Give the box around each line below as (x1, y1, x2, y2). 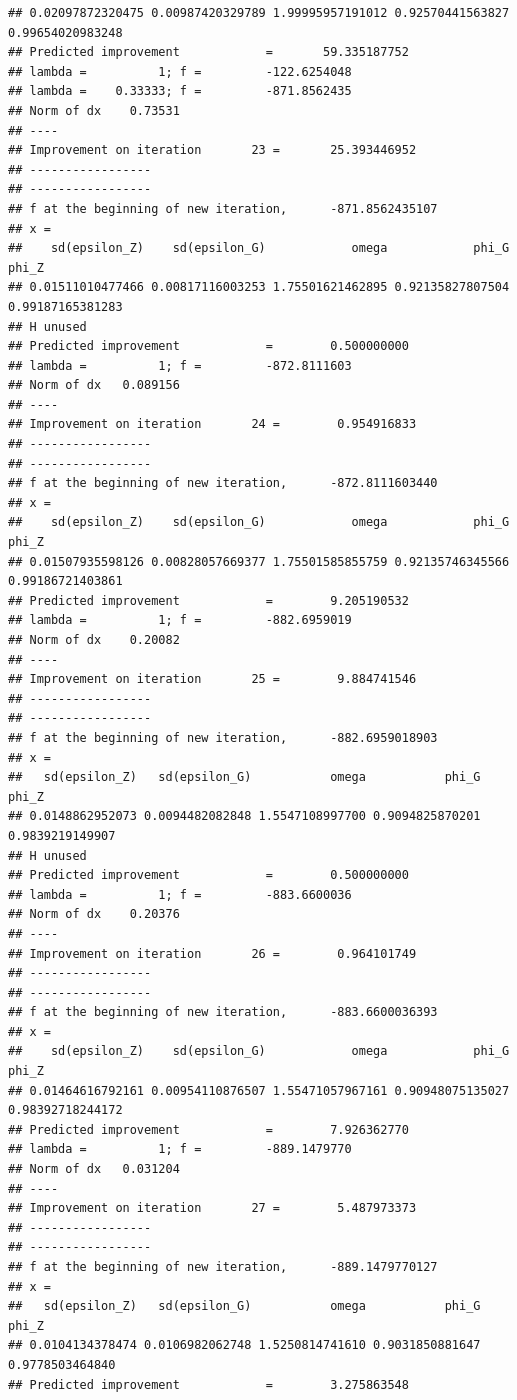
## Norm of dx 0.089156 (8, 378, 180, 393)
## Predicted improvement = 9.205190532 (8, 593, 409, 608)
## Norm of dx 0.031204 (8, 1162, 180, 1177)
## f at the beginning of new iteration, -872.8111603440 (8, 476, 438, 491)
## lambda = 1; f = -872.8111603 (8, 358, 352, 373)
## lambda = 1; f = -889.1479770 (8, 1142, 352, 1157)
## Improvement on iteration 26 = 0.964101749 (8, 946, 417, 961)
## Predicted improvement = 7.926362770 (8, 1122, 409, 1137)
